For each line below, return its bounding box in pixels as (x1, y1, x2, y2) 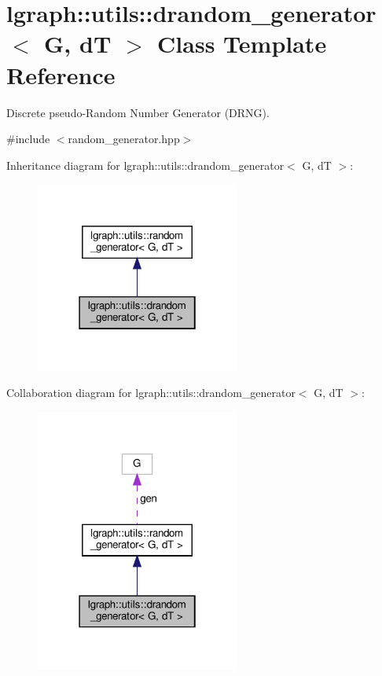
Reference (6, 58, 116, 90)
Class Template (157, 28, 327, 60)
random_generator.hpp (68, 130, 180, 147)
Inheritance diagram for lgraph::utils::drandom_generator (6, 156, 285, 173)
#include (6, 130, 50, 147)
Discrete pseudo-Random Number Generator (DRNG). (6, 104, 270, 120)
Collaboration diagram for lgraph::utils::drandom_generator (6, 384, 296, 401)
